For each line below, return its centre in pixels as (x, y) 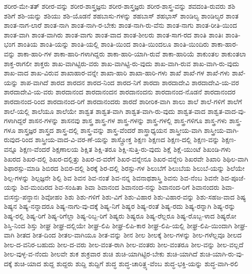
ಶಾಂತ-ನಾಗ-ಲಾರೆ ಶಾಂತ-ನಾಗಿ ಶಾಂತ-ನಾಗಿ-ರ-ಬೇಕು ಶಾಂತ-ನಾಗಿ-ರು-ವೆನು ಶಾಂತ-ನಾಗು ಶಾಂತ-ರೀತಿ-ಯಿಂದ (120, 25)
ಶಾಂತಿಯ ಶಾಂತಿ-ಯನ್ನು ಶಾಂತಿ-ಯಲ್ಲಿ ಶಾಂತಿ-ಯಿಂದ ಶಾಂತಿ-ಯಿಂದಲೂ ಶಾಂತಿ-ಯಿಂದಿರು (113, 44)
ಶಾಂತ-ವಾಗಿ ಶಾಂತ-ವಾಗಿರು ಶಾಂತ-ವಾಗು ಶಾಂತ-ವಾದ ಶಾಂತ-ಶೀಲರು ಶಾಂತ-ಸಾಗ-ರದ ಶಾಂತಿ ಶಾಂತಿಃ (114, 34)
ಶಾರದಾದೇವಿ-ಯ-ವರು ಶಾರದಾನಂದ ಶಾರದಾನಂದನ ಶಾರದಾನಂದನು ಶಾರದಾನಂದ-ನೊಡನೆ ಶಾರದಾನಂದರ (120, 92)
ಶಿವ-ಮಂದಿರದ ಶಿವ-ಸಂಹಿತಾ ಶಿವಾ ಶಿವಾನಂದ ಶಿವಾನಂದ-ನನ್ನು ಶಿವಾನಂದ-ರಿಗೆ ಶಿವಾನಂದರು (120, 187)
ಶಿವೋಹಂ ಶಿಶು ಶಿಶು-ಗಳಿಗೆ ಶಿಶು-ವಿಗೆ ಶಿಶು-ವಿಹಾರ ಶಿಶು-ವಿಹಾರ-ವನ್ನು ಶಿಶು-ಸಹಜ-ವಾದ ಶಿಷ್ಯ (144, 196)
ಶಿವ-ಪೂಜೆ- (233, 177)
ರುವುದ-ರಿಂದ (18, 139)
